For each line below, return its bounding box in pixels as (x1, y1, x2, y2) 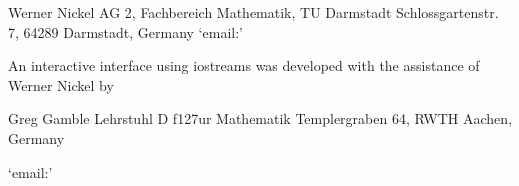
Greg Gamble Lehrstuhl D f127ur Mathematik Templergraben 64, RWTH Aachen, (8, 108, 512, 129)
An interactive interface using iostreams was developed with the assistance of (8, 55, 480, 76)
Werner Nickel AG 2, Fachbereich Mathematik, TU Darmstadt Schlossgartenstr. (8, 2, 499, 22)
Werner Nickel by (8, 74, 114, 95)
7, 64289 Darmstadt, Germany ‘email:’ (8, 21, 243, 42)
